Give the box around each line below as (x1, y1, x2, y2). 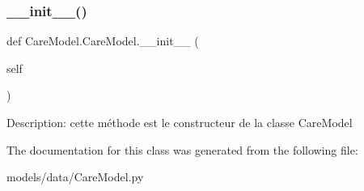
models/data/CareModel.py (6, 168, 144, 185)
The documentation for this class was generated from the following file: (6, 141, 358, 158)
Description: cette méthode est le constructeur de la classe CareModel (6, 114, 353, 130)
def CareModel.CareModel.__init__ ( (6, 32, 199, 49)
